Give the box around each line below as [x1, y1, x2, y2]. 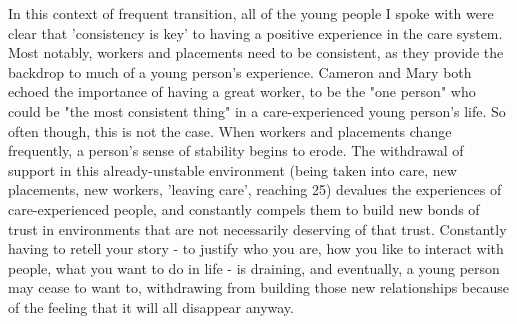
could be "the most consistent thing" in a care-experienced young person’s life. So [8, 100, 506, 121]
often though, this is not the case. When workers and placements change [8, 120, 452, 141]
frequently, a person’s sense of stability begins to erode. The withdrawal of [8, 140, 464, 161]
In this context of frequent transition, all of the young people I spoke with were [8, 3, 494, 23]
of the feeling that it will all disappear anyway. [8, 296, 294, 317]
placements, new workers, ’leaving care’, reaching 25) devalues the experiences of [8, 179, 502, 200]
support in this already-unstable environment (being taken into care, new [8, 159, 457, 180]
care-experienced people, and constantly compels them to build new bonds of [8, 198, 480, 219]
